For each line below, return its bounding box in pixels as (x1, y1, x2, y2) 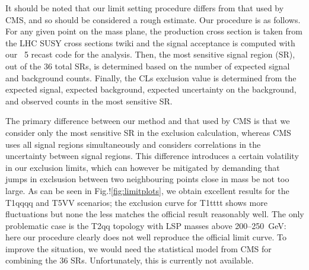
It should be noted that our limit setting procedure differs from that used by (5, 2, 284, 14)
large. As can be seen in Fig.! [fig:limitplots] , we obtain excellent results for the (5, 184, 289, 196)
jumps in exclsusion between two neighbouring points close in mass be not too (5, 173, 289, 185)
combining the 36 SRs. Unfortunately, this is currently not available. (5, 254, 254, 266)
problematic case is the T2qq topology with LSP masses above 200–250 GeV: (5, 219, 286, 231)
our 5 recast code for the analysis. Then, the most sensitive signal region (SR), (5, 48, 295, 61)
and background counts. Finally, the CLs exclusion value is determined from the (5, 71, 297, 84)
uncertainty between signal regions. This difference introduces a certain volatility (5, 150, 299, 162)
